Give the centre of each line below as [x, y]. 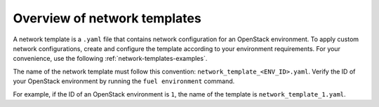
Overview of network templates [107, 18]
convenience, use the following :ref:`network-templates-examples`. [110, 59]
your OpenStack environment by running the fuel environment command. [124, 81]
